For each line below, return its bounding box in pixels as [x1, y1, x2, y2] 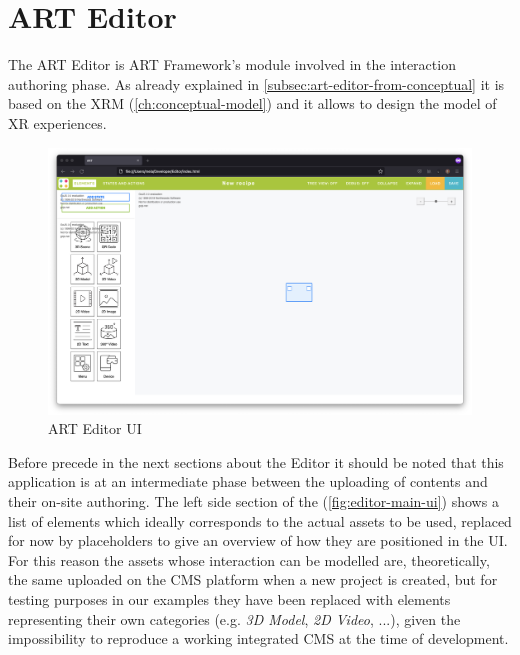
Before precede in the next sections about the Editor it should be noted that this [8, 451, 504, 472]
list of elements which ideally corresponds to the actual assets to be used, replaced [8, 510, 512, 531]
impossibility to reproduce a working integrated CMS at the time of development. [8, 628, 509, 649]
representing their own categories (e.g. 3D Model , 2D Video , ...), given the [8, 608, 461, 629]
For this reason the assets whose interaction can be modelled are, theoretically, [8, 549, 490, 570]
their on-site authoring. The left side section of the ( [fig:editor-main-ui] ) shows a [8, 490, 499, 511]
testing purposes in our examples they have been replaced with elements [8, 588, 451, 609]
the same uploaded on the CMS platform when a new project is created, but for [8, 569, 498, 590]
